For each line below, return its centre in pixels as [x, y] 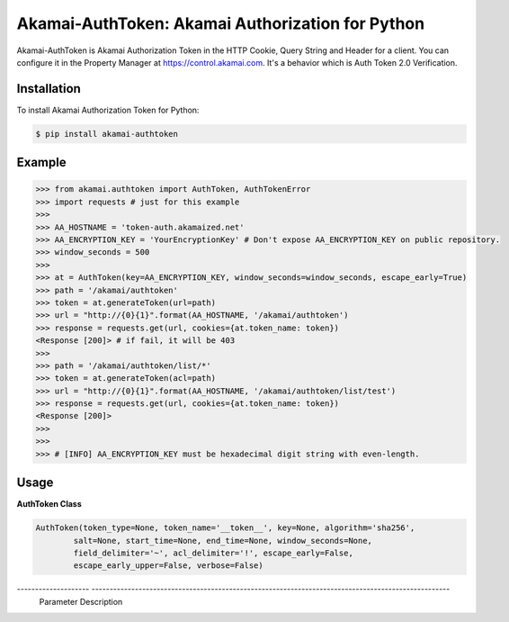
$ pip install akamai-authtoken [107, 134]
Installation [49, 89]
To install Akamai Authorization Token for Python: [108, 110]
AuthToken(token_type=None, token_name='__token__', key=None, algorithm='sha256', [225, 528]
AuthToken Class [49, 504]
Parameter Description [81, 601]
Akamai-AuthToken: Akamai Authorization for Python [221, 23]
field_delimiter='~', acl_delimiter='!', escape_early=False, [214, 553]
